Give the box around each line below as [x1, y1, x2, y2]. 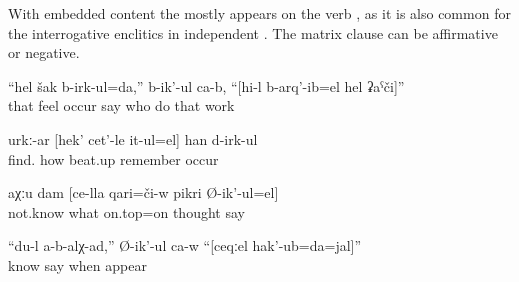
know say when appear [8, 254, 147, 275]
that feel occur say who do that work [8, 95, 235, 116]
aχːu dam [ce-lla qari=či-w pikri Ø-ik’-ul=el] [8, 182, 279, 203]
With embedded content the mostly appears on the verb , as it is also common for [8, 3, 511, 23]
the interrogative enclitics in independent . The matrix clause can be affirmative [8, 22, 498, 43]
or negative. [8, 42, 80, 63]
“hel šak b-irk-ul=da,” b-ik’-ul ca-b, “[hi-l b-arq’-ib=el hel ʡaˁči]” [8, 75, 405, 96]
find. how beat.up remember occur [8, 148, 219, 169]
